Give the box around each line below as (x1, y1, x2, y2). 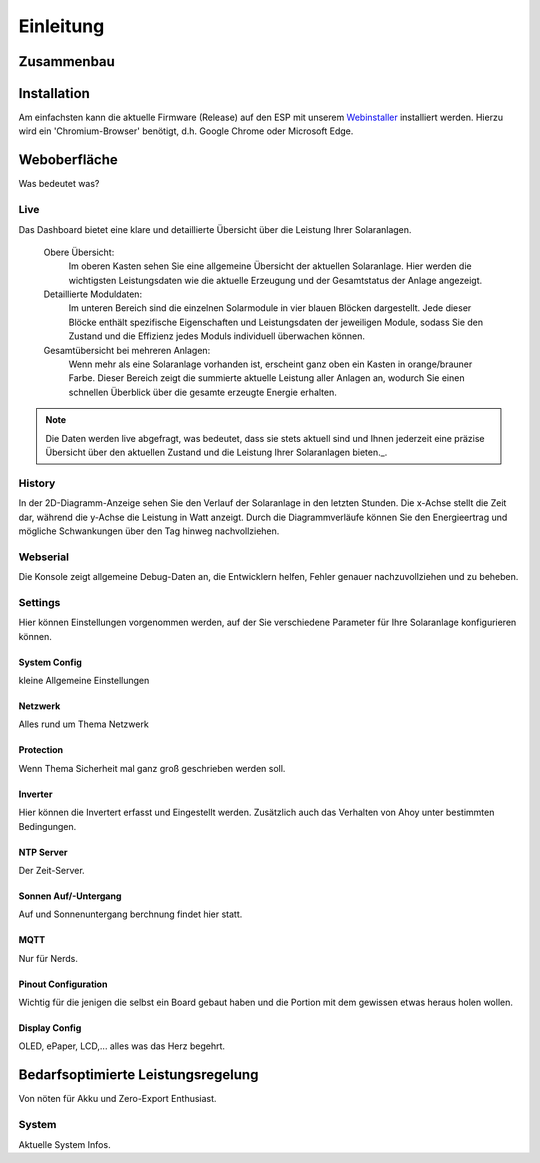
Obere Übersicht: (43, 246, 115, 258)
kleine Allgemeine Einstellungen (18, 674, 150, 686)
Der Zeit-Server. (18, 864, 85, 876)
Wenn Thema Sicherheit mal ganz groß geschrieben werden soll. (18, 762, 286, 774)
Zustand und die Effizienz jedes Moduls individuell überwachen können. (68, 330, 365, 342)
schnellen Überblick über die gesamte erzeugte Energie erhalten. (68, 386, 337, 398)
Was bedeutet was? (18, 178, 100, 190)
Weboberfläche (18, 151, 119, 169)
